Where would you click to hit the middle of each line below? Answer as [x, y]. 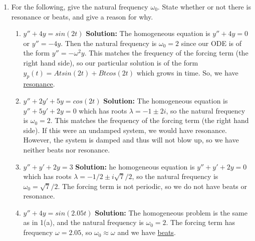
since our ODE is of [211, 43]
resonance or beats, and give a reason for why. [82, 16]
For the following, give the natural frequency [80, 6]
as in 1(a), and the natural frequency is [83, 222]
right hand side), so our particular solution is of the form [111, 62]
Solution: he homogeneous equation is [135, 166]
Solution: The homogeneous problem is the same [171, 212]
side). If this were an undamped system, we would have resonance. [125, 130]
